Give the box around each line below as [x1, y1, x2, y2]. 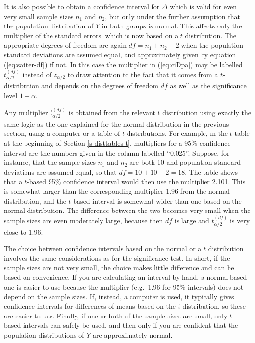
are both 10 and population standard [129, 157, 241, 167]
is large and [174, 215, 209, 225]
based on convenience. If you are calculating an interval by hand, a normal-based [4, 272, 247, 282]
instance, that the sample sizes [4, 157, 96, 167]
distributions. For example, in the [127, 128, 228, 138]
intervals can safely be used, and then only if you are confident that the [23, 320, 238, 330]
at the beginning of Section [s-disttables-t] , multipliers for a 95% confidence [4, 138, 230, 148]
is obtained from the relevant [68, 107, 155, 117]
